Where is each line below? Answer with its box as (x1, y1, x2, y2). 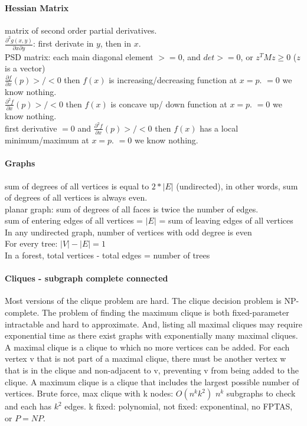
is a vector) (5, 62, 45, 74)
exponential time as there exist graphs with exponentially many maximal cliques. (5, 329, 298, 342)
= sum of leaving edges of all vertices (159, 214, 293, 227)
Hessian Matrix (5, 1, 69, 14)
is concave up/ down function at (110, 97, 227, 110)
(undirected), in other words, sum (176, 179, 298, 192)
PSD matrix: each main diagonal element (5, 50, 153, 63)
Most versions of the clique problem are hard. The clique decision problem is (5, 294, 282, 307)
